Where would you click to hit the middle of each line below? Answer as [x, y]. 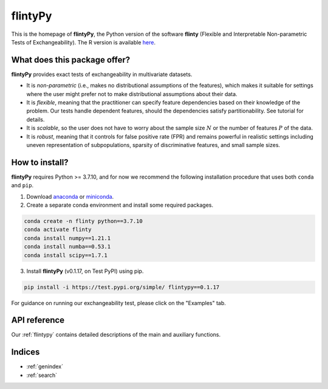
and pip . [22, 185]
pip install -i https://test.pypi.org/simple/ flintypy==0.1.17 [122, 287]
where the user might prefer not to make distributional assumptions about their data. [132, 94]
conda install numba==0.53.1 [67, 247]
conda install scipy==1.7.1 [66, 255]
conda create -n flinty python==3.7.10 [83, 221]
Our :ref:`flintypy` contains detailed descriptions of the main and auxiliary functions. [116, 335]
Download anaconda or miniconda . [70, 196]
